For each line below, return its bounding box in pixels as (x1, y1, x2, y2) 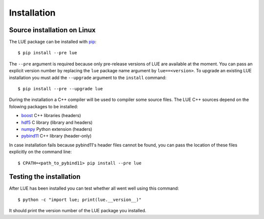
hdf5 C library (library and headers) (21, 119, 93, 125)
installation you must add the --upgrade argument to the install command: (9, 75, 167, 80)
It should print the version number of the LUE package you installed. (9, 208, 147, 214)
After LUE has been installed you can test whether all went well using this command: (9, 185, 179, 191)
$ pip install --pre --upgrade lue (18, 86, 103, 92)
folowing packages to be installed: (9, 103, 78, 109)
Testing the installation (9, 173, 81, 181)
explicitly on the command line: (9, 149, 72, 155)
